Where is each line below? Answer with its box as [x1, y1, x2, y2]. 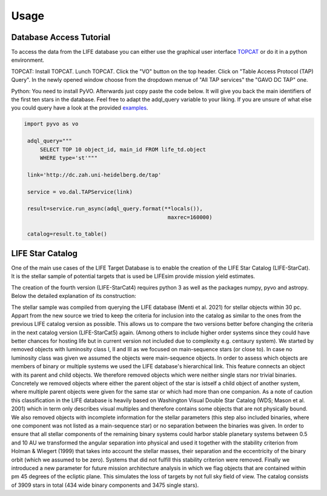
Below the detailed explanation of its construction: [11, 293, 136, 300]
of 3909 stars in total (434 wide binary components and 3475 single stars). [11, 481, 199, 489]
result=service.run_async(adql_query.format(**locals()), [27, 205, 203, 212]
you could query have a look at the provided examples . [11, 104, 148, 111]
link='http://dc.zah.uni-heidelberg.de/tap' [27, 171, 162, 178]
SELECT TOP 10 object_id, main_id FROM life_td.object [39, 146, 206, 153]
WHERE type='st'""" [39, 154, 98, 161]
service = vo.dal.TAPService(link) [27, 188, 133, 195]
